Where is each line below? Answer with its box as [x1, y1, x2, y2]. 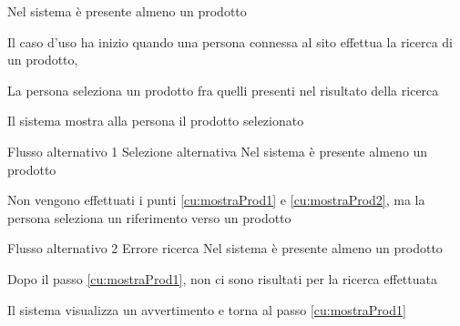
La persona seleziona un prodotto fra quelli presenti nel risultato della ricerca [7, 80, 439, 99]
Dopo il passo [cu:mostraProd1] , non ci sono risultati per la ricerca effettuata [7, 269, 437, 288]
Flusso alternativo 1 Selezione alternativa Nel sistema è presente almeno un [7, 141, 428, 160]
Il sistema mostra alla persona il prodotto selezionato [7, 111, 304, 130]
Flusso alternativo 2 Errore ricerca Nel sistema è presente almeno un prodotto [7, 239, 443, 258]
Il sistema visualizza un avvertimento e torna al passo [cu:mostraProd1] [7, 300, 406, 319]
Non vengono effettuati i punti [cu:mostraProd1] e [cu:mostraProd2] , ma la [7, 190, 425, 209]
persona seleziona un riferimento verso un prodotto [7, 208, 291, 227]
